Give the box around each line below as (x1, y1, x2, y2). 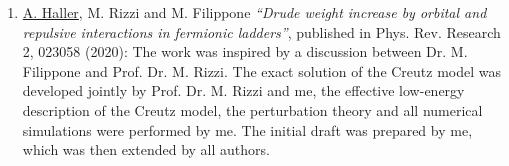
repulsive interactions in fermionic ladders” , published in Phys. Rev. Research (22, 21, 501, 42)
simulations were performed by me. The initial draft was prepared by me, (22, 119, 473, 140)
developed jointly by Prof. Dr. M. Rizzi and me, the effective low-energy (22, 80, 465, 101)
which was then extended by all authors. (22, 139, 270, 160)
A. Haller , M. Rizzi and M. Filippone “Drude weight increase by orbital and (22, 2, 487, 22)
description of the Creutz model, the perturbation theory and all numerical (22, 99, 483, 120)
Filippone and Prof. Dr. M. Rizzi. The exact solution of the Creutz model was (22, 60, 502, 81)
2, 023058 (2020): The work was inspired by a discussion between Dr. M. (22, 41, 468, 62)
